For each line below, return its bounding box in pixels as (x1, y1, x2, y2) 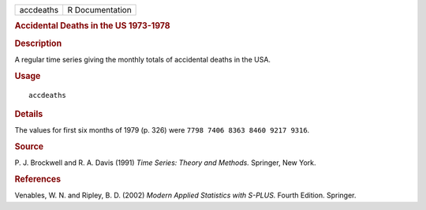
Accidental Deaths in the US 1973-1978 (14, 21, 171, 32)
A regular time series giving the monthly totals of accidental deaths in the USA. (14, 54, 271, 64)
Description (14, 38, 62, 49)
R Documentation (67, 5, 132, 15)
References (14, 174, 62, 185)
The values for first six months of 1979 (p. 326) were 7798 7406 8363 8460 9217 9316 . (14, 126, 310, 135)
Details (14, 108, 43, 119)
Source (14, 141, 44, 152)
